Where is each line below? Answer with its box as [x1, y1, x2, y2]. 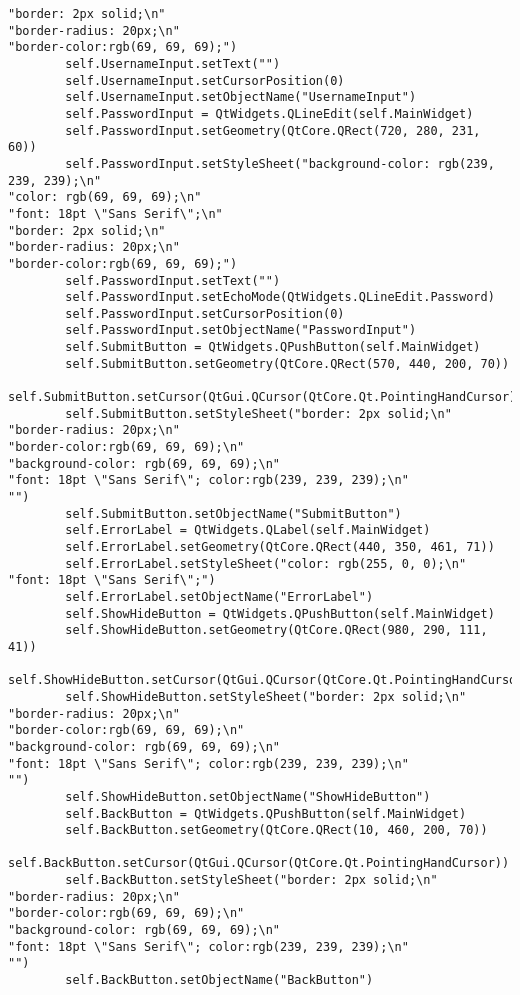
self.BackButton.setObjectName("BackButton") [65, 973, 374, 988]
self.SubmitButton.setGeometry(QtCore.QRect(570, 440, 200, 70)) [65, 356, 510, 371]
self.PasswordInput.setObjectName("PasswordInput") [65, 323, 417, 338]
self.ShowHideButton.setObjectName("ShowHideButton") [65, 789, 431, 804]
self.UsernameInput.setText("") [65, 56, 281, 71]
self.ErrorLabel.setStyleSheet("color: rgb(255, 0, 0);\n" [65, 556, 467, 571]
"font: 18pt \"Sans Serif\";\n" [8, 206, 223, 221]
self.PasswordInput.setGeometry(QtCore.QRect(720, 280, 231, [65, 123, 481, 138]
